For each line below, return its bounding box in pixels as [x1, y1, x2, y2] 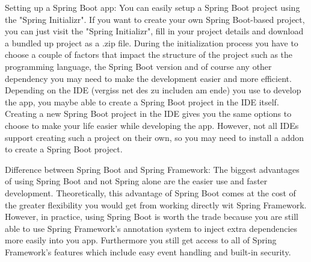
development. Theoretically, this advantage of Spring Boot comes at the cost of [5, 186, 296, 199]
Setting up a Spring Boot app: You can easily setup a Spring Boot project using [5, 1, 300, 13]
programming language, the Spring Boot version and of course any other [5, 60, 272, 72]
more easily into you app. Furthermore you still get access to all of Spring [5, 234, 277, 246]
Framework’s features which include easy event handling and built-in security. [5, 245, 291, 258]
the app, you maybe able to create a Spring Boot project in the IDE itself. [5, 95, 279, 108]
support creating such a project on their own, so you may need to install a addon [5, 131, 304, 143]
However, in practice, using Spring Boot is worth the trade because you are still [5, 210, 298, 223]
